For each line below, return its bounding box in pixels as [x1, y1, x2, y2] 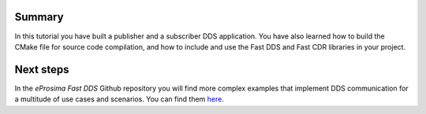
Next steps [14, 63, 69, 76]
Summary [14, 10, 64, 24]
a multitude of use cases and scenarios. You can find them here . [14, 94, 224, 104]
